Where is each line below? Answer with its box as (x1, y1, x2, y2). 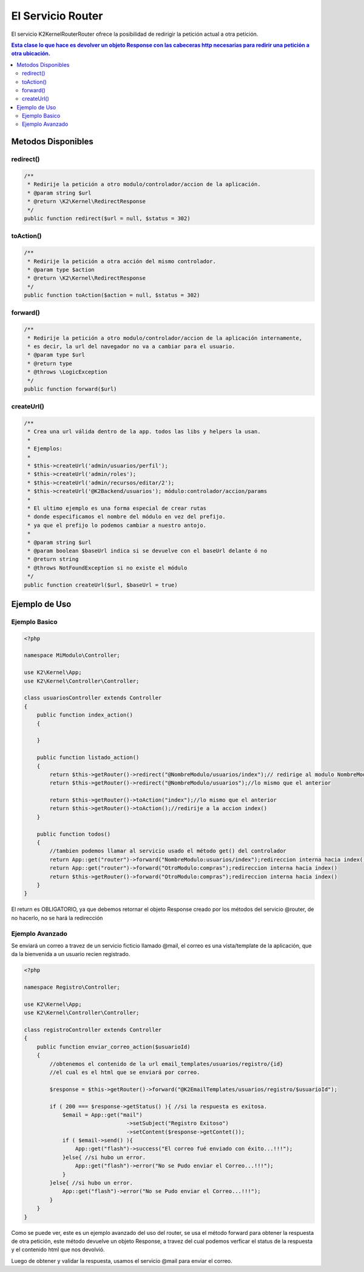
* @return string (27, 556, 79, 563)
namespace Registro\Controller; (24, 984, 121, 991)
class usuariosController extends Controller (24, 695, 162, 701)
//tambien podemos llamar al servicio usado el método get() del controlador (49, 848, 286, 854)
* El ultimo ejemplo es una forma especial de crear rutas (27, 504, 207, 512)
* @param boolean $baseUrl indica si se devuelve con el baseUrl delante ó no (27, 547, 268, 554)
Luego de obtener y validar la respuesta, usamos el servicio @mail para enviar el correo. (11, 1257, 233, 1264)
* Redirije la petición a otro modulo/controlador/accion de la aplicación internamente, (27, 334, 303, 342)
